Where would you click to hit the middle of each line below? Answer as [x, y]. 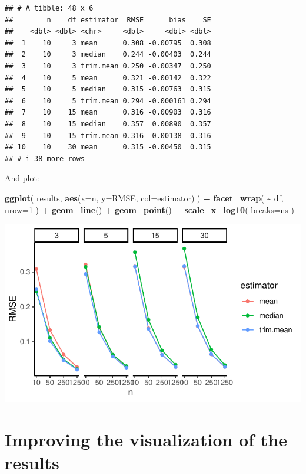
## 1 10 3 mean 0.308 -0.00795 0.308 [108, 43]
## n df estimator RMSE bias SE [108, 20]
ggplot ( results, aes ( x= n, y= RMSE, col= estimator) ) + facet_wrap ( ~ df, [144, 197]
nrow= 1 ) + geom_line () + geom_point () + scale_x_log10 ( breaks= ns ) [149, 209]
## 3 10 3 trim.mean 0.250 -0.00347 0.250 [108, 66]
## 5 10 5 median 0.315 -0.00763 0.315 [108, 89]
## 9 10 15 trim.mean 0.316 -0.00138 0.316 [108, 135]
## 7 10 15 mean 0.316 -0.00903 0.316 [108, 112]
